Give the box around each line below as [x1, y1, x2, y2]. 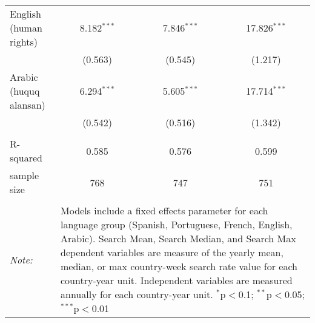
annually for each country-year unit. [61, 287, 213, 301]
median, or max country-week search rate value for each [61, 259, 297, 273]
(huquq [10, 84, 40, 98]
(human [10, 21, 42, 35]
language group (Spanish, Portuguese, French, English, [61, 217, 293, 231]
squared [10, 151, 42, 165]
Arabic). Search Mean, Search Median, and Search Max [61, 231, 296, 245]
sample [10, 168, 39, 182]
